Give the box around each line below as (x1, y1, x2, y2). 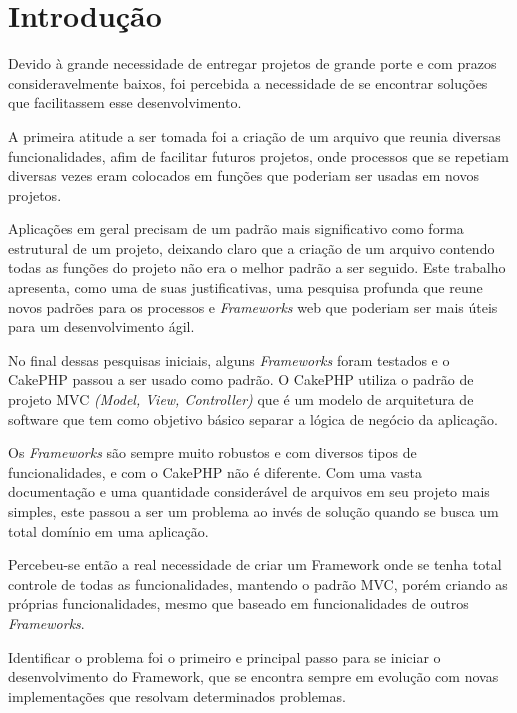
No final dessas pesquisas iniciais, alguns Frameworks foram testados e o (8, 349, 450, 370)
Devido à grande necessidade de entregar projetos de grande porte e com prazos (8, 53, 497, 74)
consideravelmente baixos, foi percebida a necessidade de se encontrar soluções (8, 72, 488, 93)
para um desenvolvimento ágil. (8, 316, 195, 337)
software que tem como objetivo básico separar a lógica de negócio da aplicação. (8, 408, 498, 429)
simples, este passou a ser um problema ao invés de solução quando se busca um (8, 501, 499, 521)
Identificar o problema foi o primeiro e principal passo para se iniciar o (8, 646, 441, 667)
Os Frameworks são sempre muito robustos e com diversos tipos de (8, 442, 417, 463)
